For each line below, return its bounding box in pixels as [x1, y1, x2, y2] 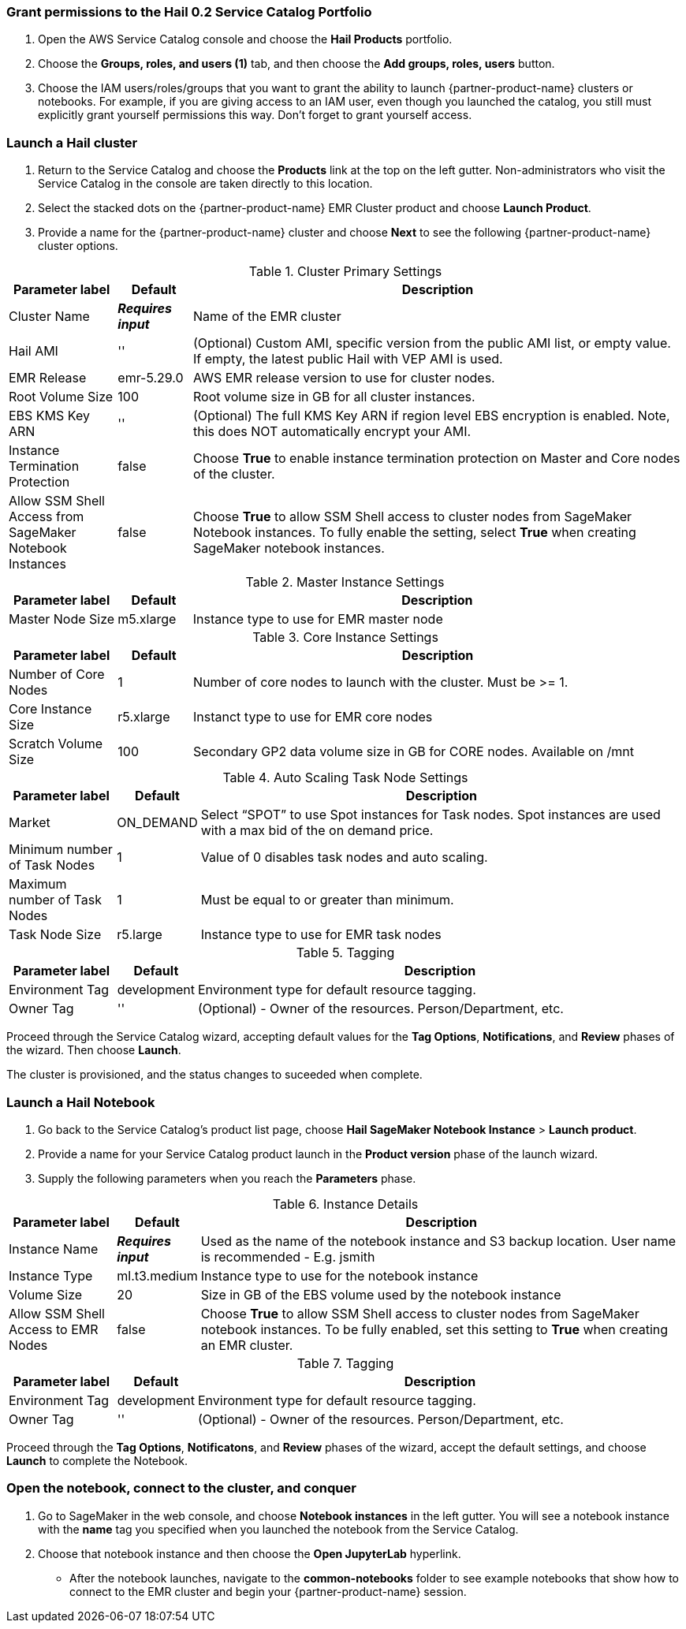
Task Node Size [9, 926, 102, 943]
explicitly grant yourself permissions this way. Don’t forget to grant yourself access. [38, 108, 472, 122]
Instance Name [9, 1240, 99, 1257]
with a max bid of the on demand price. [200, 822, 434, 839]
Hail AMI [9, 343, 58, 360]
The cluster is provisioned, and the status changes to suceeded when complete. [6, 1068, 423, 1082]
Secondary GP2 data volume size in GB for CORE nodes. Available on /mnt [193, 744, 635, 760]
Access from [9, 509, 84, 525]
